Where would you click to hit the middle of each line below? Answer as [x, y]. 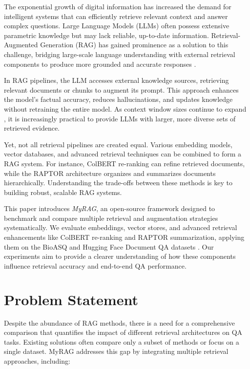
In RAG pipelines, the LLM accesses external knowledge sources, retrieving [116, 80]
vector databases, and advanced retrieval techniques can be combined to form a [123, 154]
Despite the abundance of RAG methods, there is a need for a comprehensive [119, 322]
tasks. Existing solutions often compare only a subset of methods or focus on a [122, 341]
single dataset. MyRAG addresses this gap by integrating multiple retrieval [116, 351]
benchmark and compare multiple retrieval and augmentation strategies [111, 218]
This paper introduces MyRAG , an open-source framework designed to [110, 208]
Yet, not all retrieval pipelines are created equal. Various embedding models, [118, 144]
